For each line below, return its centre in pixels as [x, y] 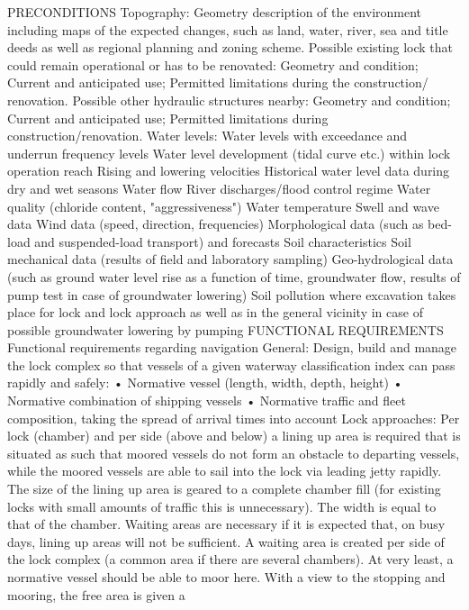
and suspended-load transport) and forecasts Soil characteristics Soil [223, 241]
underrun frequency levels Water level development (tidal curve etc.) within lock [229, 153]
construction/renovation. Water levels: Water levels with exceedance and [207, 136]
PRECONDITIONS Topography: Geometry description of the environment [215, 12]
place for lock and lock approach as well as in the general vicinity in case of [215, 312]
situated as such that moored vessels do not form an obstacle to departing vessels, [234, 453]
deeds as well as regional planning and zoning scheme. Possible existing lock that [230, 47]
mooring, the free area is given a [96, 594]
